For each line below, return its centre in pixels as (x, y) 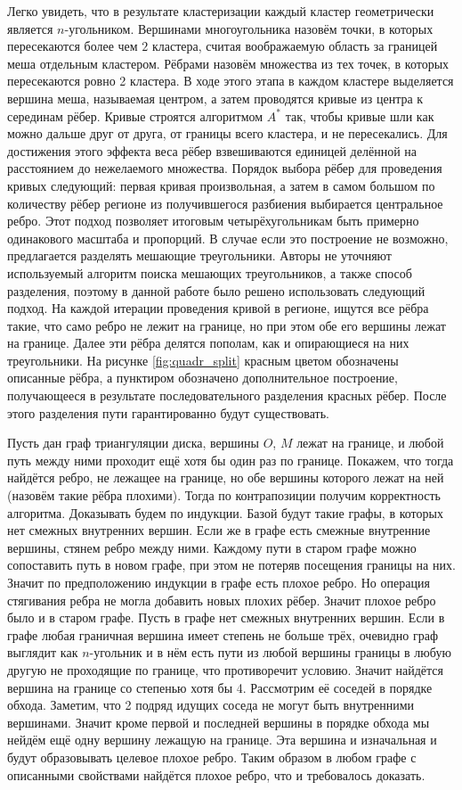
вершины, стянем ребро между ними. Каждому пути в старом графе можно (212, 547)
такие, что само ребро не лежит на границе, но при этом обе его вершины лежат (227, 325)
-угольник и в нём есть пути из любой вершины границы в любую (270, 652)
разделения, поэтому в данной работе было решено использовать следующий (216, 290)
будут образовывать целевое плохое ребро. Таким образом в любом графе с (212, 757)
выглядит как (43, 652)
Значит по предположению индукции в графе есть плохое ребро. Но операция (219, 582)
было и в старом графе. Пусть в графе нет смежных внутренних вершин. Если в (226, 617)
